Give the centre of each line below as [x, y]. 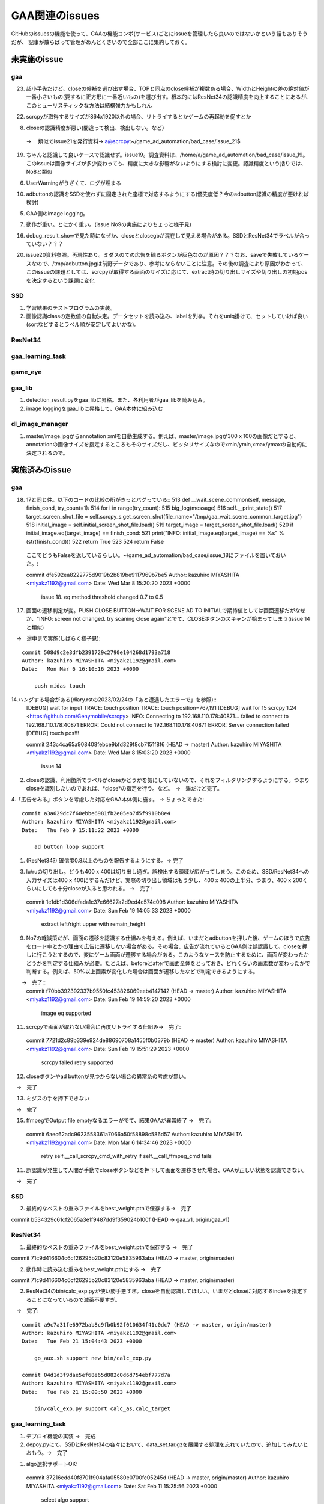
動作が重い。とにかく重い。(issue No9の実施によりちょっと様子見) [109, 224]
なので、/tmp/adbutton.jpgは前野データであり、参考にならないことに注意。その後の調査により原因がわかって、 [169, 263]
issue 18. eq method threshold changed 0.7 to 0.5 [102, 597]
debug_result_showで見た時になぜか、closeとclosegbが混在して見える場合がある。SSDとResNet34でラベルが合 [165, 235]
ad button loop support [69, 847]
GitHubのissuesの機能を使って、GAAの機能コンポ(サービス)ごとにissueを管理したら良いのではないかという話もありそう [160, 34]
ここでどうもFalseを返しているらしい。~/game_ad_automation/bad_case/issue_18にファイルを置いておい [156, 555]
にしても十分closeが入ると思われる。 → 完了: [94, 888]
